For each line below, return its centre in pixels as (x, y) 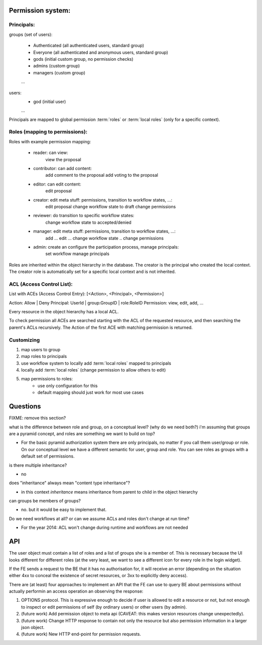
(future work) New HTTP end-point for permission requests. (81, 634)
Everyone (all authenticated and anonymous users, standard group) (101, 52)
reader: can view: (51, 153)
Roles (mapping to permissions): (48, 132)
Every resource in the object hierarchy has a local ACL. (64, 311)
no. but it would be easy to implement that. (64, 509)
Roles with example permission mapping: (50, 141)
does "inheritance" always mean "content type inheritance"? (70, 483)
